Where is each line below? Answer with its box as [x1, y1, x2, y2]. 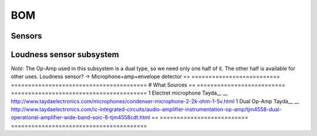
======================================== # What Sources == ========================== [11, 81, 286, 88]
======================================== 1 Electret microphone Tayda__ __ [11, 89, 228, 96]
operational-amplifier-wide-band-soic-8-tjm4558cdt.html [11, 114, 151, 121]
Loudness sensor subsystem [11, 50, 120, 60]
